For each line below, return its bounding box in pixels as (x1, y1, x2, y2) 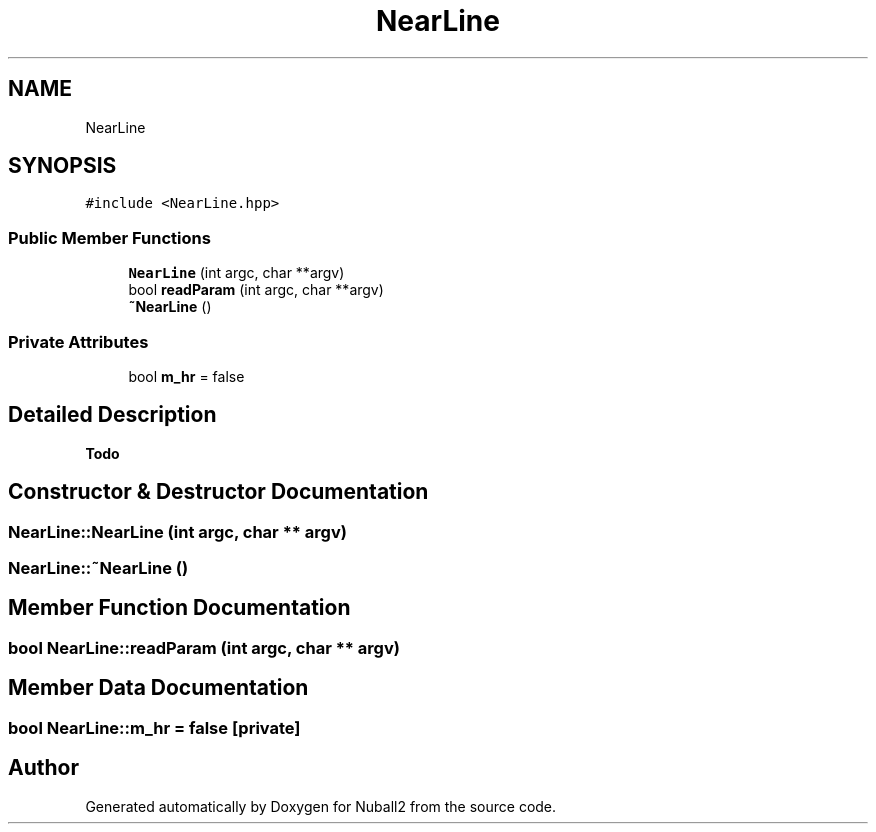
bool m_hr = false (128, 367, 245, 385)
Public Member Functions (8, 227, 211, 248)
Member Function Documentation (8, 595, 351, 621)
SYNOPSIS (8, 153, 117, 179)
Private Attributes (8, 331, 149, 352)
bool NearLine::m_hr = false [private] (8, 717, 301, 738)
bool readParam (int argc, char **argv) (128, 281, 384, 299)
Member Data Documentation (8, 675, 309, 701)
